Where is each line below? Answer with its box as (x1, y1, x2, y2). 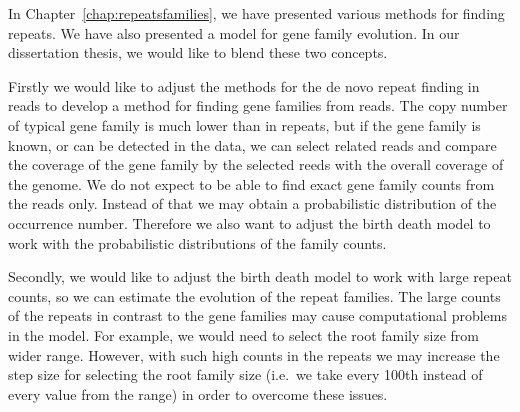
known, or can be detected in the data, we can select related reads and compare (8, 134, 497, 155)
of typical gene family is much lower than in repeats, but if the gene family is (8, 114, 481, 135)
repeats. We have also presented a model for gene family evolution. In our (8, 22, 460, 43)
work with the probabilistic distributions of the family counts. (8, 232, 387, 253)
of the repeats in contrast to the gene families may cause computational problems (8, 305, 508, 326)
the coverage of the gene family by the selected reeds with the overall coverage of (8, 154, 504, 175)
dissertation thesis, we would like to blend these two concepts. (8, 42, 388, 63)
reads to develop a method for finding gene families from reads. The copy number (8, 95, 508, 116)
